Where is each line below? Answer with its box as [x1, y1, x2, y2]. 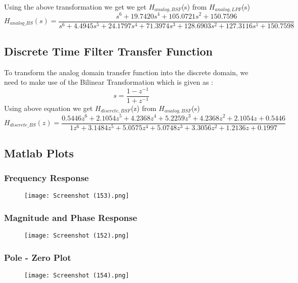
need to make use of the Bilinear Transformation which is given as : [4, 77, 213, 87]
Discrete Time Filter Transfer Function [4, 43, 213, 59]
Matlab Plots [4, 145, 74, 160]
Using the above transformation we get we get [4, 2, 146, 12]
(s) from [181, 2, 207, 12]
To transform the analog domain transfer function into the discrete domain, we [4, 67, 249, 77]
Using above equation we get [4, 103, 93, 113]
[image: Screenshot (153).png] [24, 192, 129, 200]
